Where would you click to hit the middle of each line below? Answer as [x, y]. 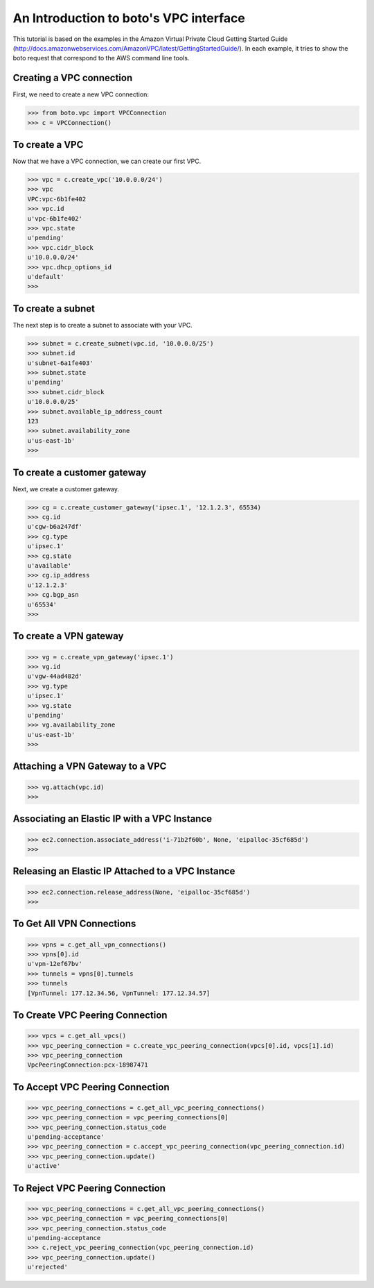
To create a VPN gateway [68, 636]
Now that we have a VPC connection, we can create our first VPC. [107, 161]
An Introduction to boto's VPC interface [129, 18]
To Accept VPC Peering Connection [91, 1087]
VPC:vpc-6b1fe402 [57, 199]
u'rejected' [48, 1267]
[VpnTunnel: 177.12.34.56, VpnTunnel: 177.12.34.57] [119, 993]
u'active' [44, 1166]
